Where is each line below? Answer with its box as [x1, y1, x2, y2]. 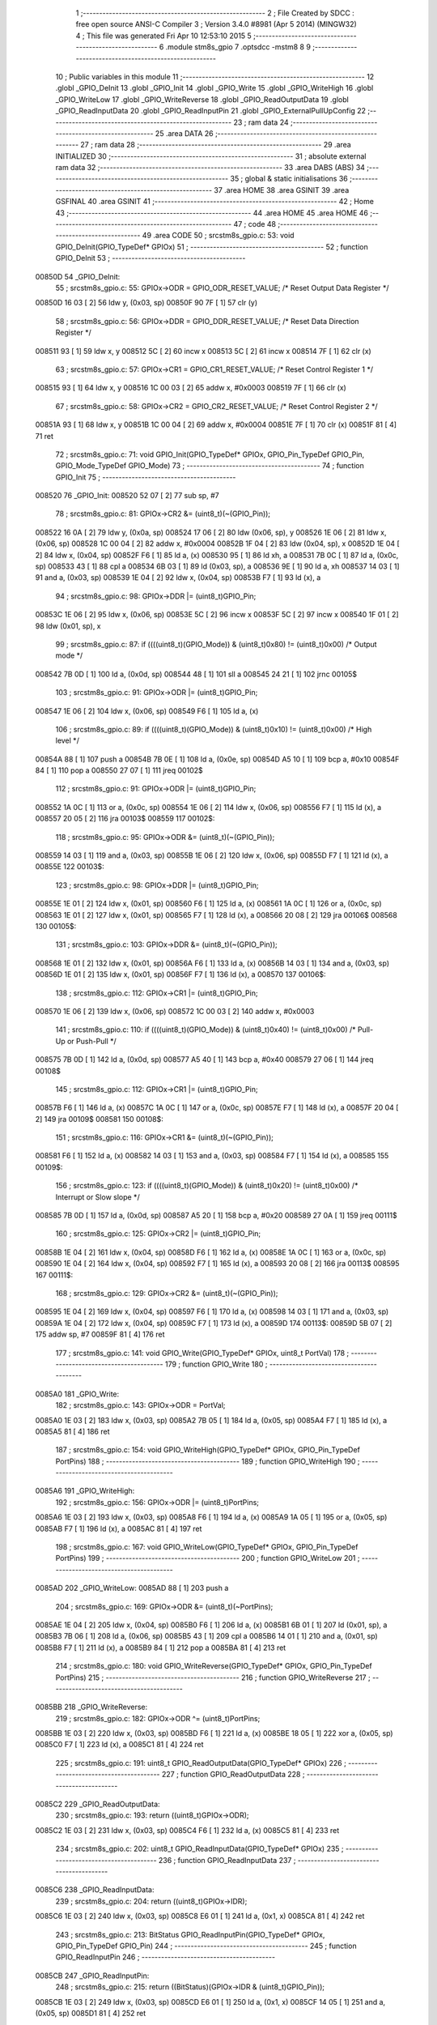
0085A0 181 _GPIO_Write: [35, 1389, 120, 1399]
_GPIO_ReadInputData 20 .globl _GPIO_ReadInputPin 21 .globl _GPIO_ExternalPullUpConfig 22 [55, 106, 366, 116]
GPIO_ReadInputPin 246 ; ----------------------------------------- [55, 1952, 275, 1962]
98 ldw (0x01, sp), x [35, 620, 101, 631]
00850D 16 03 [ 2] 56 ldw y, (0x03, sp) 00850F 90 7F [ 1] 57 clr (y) [35, 298, 258, 308]
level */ [55, 735, 80, 745]
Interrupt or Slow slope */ [55, 1192, 141, 1202]
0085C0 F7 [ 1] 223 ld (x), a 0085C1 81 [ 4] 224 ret [35, 1740, 204, 1750]
